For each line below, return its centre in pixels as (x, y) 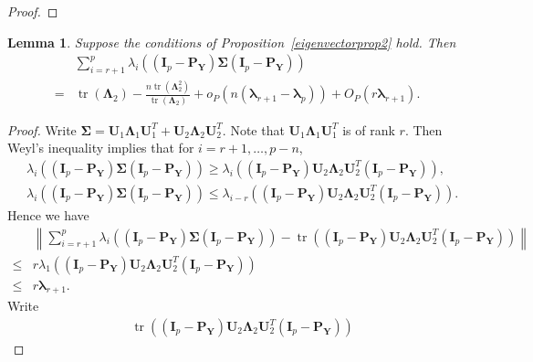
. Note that (253, 129)
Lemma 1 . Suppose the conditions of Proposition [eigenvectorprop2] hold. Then (232, 42)
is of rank (369, 129)
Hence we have (48, 214)
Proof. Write (42, 129)
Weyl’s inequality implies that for (101, 148)
